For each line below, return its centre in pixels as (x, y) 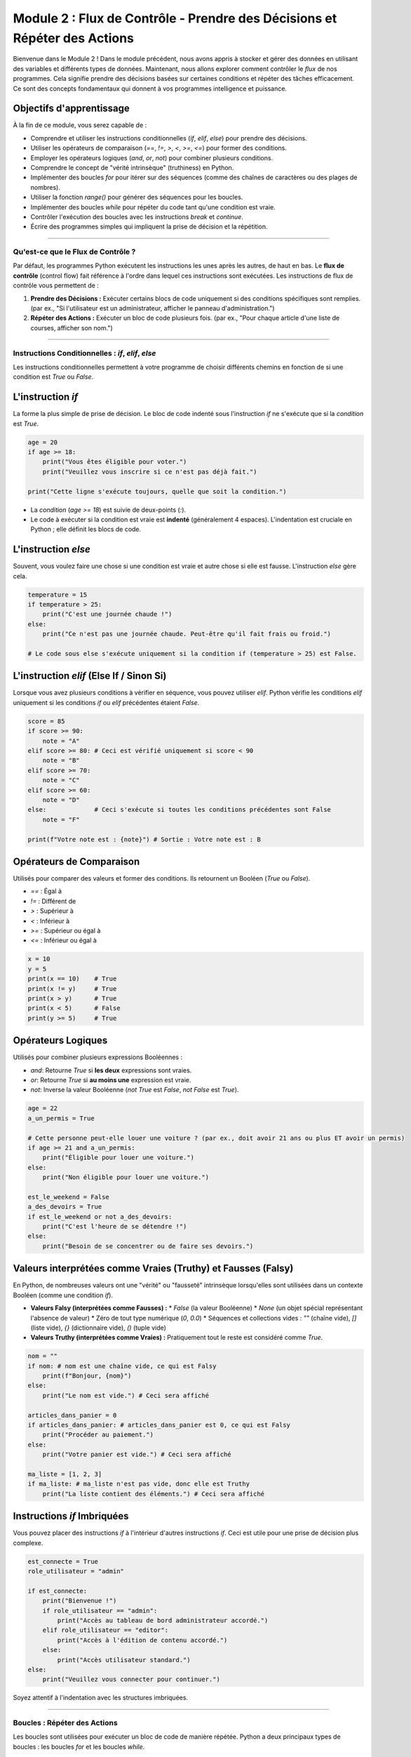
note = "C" (61, 780)
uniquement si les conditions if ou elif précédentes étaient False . (106, 702)
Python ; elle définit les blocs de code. (86, 529)
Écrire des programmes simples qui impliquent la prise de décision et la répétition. (149, 227)
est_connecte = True (63, 1561)
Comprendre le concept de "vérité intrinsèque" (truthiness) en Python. (132, 167)
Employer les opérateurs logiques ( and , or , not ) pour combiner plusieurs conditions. (152, 157)
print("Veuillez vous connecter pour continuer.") (131, 1679)
